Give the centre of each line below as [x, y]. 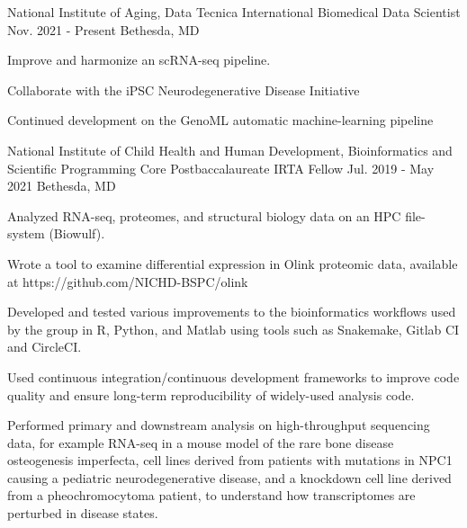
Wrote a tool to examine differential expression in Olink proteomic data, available [233, 263]
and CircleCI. [45, 347]
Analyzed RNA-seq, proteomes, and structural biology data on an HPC [204, 215]
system [26, 233]
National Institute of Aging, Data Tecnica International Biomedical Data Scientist [234, 12]
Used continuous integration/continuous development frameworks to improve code [233, 376]
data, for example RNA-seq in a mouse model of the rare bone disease [201, 442]
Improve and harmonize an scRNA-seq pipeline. [139, 60]
